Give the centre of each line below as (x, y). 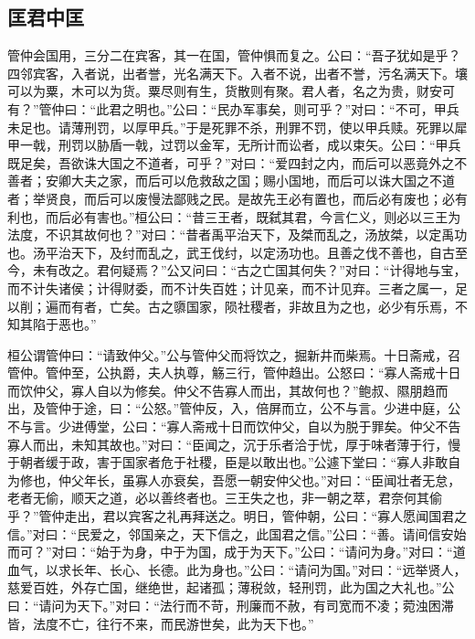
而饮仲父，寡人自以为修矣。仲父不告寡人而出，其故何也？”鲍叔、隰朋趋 (222, 390)
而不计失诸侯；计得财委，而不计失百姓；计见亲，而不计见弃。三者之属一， (231, 288)
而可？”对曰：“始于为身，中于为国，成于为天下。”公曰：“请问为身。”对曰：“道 (237, 552)
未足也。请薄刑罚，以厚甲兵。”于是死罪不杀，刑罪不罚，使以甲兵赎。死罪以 (231, 127)
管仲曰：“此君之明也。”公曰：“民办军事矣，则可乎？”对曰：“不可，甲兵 (249, 108)
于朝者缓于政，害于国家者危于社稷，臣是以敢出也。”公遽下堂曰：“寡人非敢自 (234, 462)
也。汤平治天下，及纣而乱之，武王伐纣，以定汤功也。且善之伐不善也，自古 (231, 252)
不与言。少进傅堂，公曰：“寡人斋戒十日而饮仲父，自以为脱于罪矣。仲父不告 (234, 426)
